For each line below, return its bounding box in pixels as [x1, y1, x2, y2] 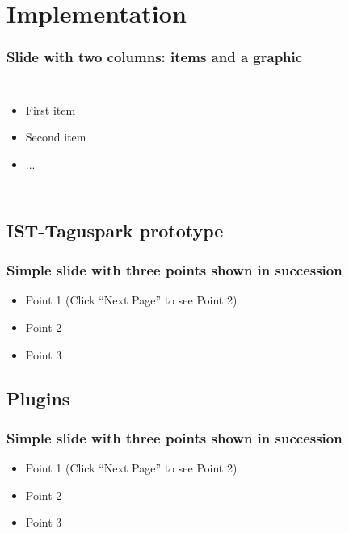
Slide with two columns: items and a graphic [6, 47, 303, 67]
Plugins [6, 385, 70, 410]
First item [25, 101, 76, 118]
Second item [25, 128, 86, 145]
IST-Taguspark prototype [6, 217, 224, 242]
